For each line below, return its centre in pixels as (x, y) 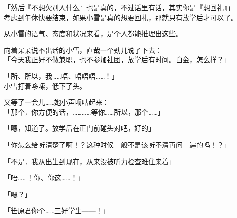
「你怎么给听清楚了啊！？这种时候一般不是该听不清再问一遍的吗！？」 (117, 144)
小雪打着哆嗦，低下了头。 (45, 85)
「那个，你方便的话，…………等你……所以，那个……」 (84, 111)
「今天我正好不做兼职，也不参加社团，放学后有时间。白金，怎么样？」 (117, 60)
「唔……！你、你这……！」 (44, 178)
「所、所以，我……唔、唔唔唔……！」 (61, 76)
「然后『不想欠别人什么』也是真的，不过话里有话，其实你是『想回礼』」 (119, 7)
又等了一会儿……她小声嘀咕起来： (57, 102)
